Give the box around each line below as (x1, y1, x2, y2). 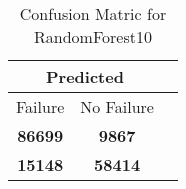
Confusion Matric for (19, 2, 167, 25)
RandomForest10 (34, 25, 152, 48)
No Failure (80, 95, 154, 118)
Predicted (46, 65, 124, 88)
